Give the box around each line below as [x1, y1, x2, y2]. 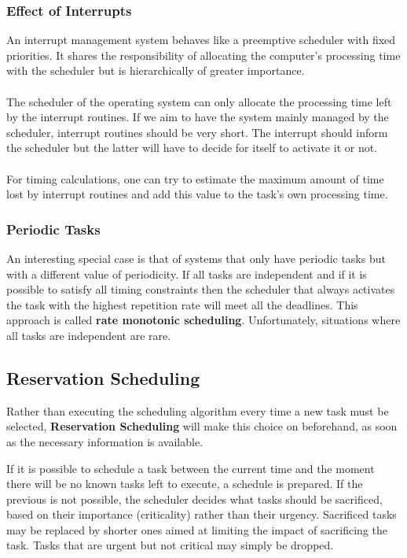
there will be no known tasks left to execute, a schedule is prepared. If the [6, 475, 363, 492]
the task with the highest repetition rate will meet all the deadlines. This [6, 296, 358, 312]
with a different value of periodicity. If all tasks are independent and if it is [6, 265, 367, 282]
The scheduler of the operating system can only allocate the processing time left [6, 93, 392, 109]
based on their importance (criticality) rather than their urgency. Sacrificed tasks [6, 506, 397, 523]
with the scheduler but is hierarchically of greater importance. [6, 62, 305, 79]
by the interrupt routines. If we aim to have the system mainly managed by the [6, 109, 389, 125]
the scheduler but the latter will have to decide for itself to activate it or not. [6, 139, 378, 156]
